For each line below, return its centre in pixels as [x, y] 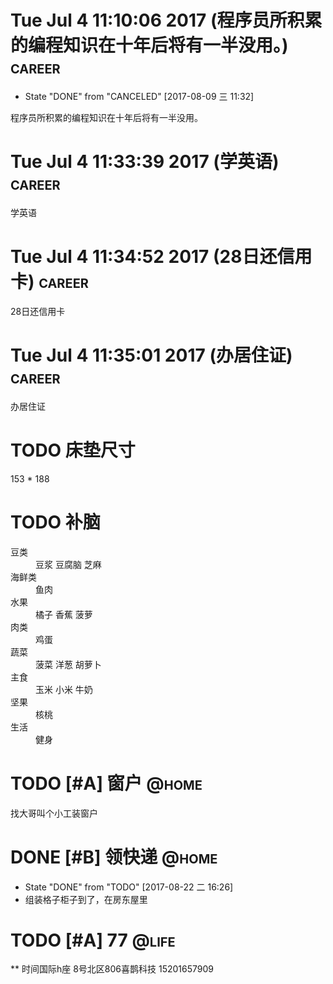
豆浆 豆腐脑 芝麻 [68, 564]
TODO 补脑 [55, 522]
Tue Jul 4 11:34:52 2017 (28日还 [144, 257]
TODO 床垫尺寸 [73, 450]
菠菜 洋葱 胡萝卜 [68, 664]
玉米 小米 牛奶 [64, 689]
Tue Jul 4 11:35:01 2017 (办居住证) [151, 355]
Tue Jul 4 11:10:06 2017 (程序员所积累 [166, 20]
